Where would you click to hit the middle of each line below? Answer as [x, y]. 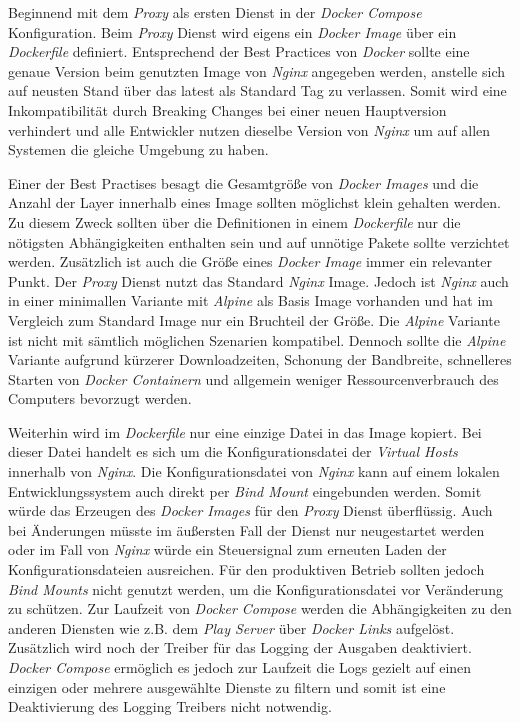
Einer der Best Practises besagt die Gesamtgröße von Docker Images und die [243, 182]
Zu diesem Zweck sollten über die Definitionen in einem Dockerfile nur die [234, 221]
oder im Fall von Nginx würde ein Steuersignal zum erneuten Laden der [227, 549]
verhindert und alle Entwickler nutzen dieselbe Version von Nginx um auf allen [249, 129]
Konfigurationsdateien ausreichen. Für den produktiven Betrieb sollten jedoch [246, 569]
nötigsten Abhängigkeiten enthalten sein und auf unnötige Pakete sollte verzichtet [259, 241]
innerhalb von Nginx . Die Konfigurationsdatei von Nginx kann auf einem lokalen [254, 471]
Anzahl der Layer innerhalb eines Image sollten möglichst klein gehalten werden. [254, 202]
